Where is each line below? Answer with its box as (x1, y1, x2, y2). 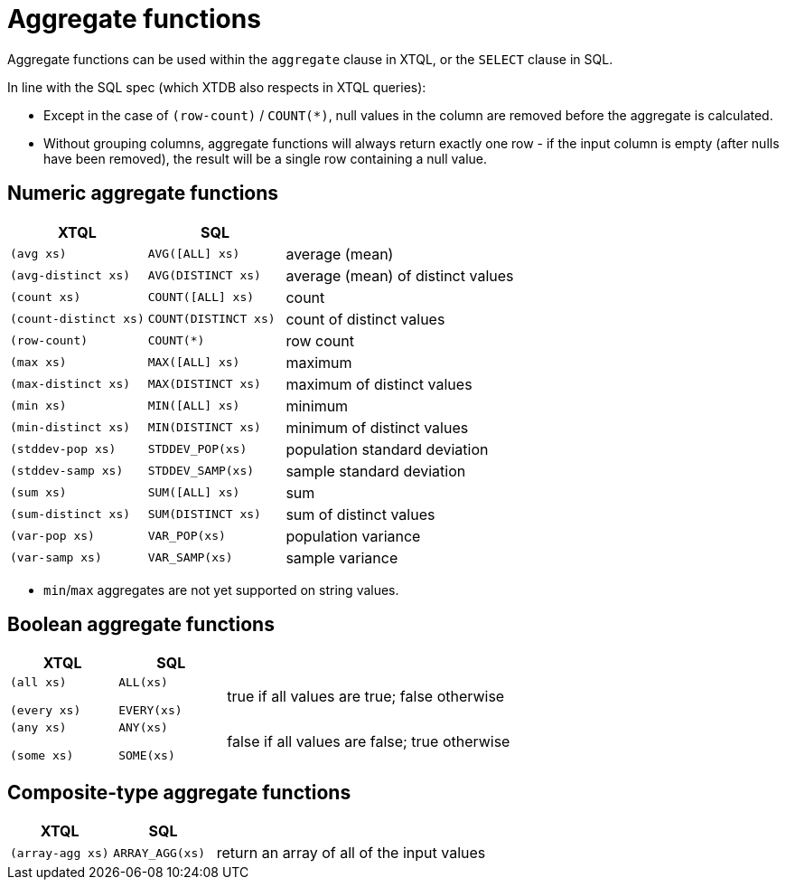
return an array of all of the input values (216, 844, 486, 863)
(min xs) (10, 399, 67, 413)
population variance (285, 526, 421, 545)
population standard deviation (285, 439, 489, 458)
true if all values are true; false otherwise (227, 687, 505, 706)
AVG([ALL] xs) (147, 247, 240, 261)
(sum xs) (10, 486, 67, 500)
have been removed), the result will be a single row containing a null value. (43, 150, 488, 166)
